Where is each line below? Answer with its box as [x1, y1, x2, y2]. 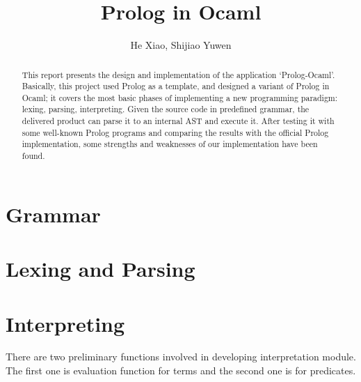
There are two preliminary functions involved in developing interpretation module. [6, 349, 356, 364]
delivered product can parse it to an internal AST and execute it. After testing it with [22, 115, 335, 127]
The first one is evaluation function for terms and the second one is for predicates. [6, 363, 356, 378]
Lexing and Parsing [6, 254, 195, 283]
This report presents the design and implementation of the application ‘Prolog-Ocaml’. [22, 68, 335, 80]
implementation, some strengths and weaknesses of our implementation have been [22, 138, 318, 150]
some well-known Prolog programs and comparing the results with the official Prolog [22, 126, 329, 138]
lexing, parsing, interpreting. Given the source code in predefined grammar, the [22, 103, 310, 115]
